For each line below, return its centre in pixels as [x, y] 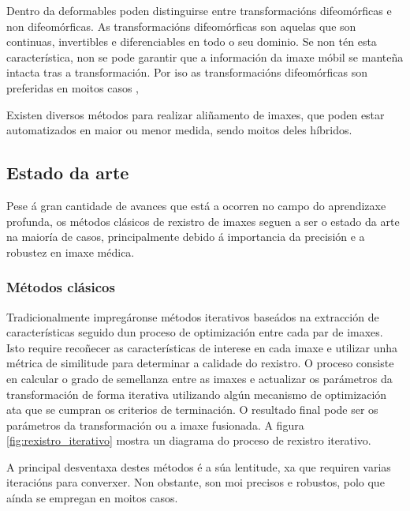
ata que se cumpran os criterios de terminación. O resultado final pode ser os [192, 410]
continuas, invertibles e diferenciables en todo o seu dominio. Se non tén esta [192, 41]
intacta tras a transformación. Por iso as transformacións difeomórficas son [187, 72]
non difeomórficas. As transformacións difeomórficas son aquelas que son [181, 26]
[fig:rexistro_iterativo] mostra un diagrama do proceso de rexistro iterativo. [189, 440]
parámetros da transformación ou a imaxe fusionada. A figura [155, 425]
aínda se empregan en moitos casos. [92, 498]
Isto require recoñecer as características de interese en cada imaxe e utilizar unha [202, 347]
